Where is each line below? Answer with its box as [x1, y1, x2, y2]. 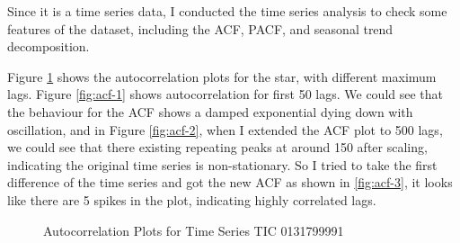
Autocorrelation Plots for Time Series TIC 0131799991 [43, 220, 344, 239]
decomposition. [7, 37, 90, 56]
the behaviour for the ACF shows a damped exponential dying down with [7, 102, 413, 121]
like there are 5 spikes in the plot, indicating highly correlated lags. [7, 190, 376, 209]
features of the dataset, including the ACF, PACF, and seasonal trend [7, 19, 394, 38]
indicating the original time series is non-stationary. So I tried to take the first [7, 155, 438, 174]
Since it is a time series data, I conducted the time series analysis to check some [7, 2, 447, 20]
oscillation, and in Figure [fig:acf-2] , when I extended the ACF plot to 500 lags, [7, 120, 443, 139]
